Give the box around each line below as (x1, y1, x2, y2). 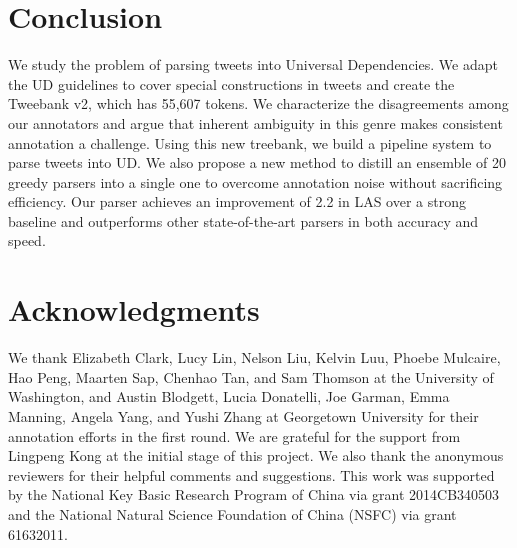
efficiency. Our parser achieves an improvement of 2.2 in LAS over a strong (8, 191, 466, 212)
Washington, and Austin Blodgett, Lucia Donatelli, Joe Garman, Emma (8, 386, 450, 407)
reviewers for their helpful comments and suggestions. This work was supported (8, 464, 495, 485)
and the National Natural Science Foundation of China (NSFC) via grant (8, 503, 457, 524)
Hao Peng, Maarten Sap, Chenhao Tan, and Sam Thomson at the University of (8, 366, 494, 387)
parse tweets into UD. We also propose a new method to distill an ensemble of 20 (8, 152, 507, 173)
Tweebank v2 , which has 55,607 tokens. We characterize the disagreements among (8, 93, 509, 114)
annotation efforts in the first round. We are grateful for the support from (8, 425, 461, 446)
